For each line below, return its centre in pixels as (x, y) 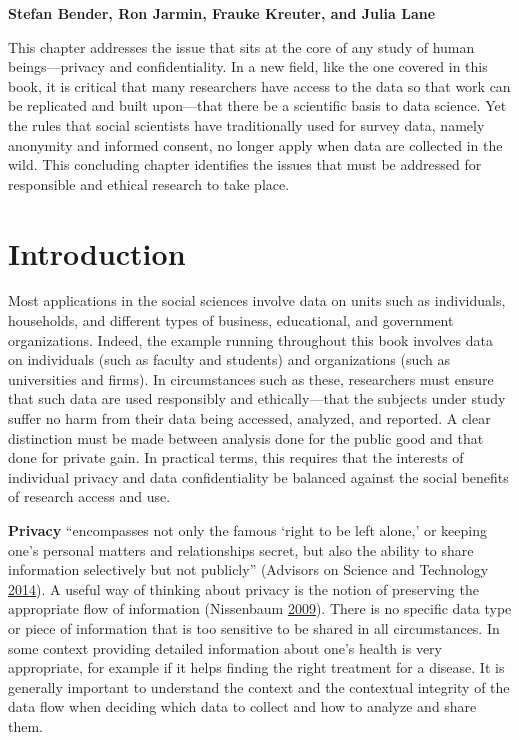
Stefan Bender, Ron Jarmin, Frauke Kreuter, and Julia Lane (222, 13)
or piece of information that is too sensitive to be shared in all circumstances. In (254, 627)
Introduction (97, 252)
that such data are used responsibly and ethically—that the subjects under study (257, 398)
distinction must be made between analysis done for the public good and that (246, 437)
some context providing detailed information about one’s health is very (225, 647)
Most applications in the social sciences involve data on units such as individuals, (257, 300)
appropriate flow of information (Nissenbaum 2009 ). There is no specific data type (260, 608)
